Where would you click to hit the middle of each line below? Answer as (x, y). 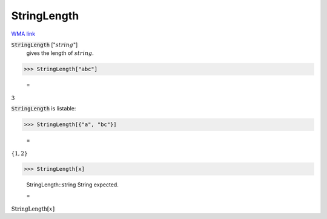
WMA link (23, 34)
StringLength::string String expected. (73, 185)
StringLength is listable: (44, 109)
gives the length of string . (60, 53)
